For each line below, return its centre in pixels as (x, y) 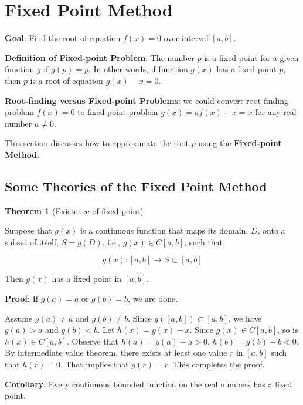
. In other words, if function (138, 69)
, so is (288, 330)
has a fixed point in (87, 279)
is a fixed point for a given (251, 57)
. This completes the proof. (216, 364)
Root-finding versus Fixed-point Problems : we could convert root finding (147, 100)
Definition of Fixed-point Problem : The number (100, 57)
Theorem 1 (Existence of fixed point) (74, 210)
